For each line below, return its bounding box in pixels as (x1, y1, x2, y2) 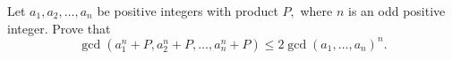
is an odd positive (348, 2, 446, 19)
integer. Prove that (7, 19, 111, 37)
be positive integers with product (97, 2, 278, 19)
